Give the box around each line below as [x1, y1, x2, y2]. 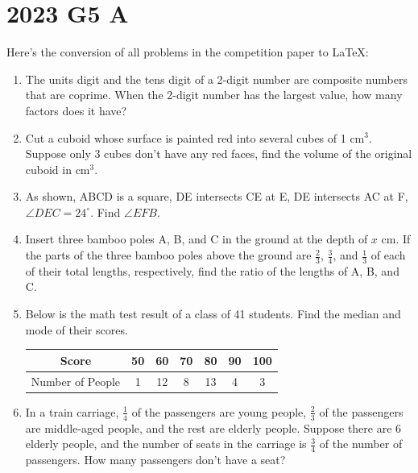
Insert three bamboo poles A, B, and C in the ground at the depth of [25, 230, 368, 247]
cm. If [381, 230, 411, 247]
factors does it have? [25, 102, 127, 118]
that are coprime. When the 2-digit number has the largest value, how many [25, 86, 403, 103]
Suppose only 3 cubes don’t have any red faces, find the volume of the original [25, 145, 412, 162]
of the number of [319, 435, 403, 452]
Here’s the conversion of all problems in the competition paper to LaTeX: [6, 44, 369, 60]
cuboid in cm [25, 160, 90, 177]
